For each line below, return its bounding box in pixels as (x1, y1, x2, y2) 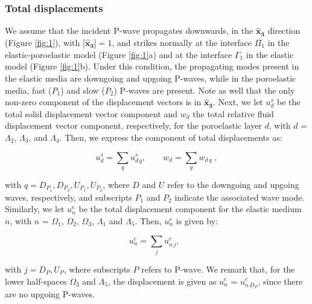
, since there (258, 274, 303, 287)
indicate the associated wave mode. (174, 190, 305, 203)
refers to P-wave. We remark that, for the (141, 262, 295, 275)
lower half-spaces (5, 274, 67, 287)
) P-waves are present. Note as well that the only (113, 83, 295, 96)
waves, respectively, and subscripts (5, 190, 132, 203)
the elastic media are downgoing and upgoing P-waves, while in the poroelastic (5, 72, 296, 84)
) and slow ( (60, 83, 105, 96)
